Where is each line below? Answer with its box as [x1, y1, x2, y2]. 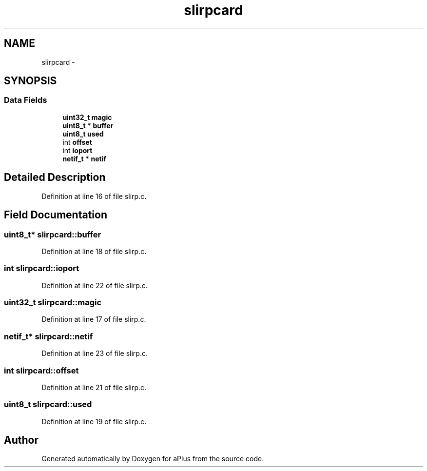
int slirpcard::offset [4, 365, 79, 375]
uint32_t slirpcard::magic [4, 297, 102, 307]
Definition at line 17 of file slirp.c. [41, 315, 146, 324]
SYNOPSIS [4, 75, 57, 87]
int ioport [62, 146, 93, 155]
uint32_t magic [62, 113, 112, 121]
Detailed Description [4, 171, 106, 184]
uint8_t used [62, 129, 104, 138]
